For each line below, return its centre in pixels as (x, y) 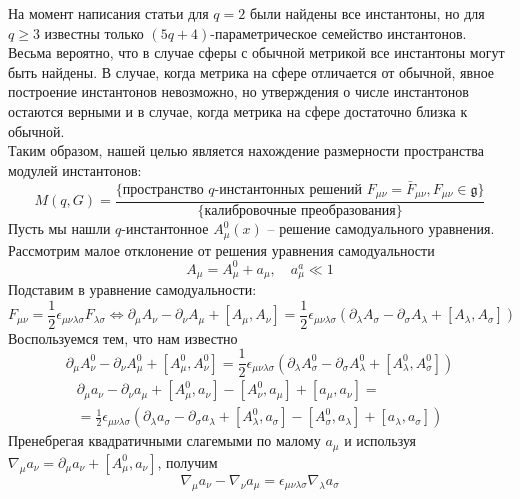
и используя (380, 440)
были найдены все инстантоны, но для (367, 13)
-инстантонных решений (288, 189)
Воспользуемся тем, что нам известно (123, 337)
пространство (163, 189)
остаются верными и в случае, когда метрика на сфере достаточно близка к (238, 110)
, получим (187, 461)
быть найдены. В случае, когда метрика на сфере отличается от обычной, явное (251, 71)
